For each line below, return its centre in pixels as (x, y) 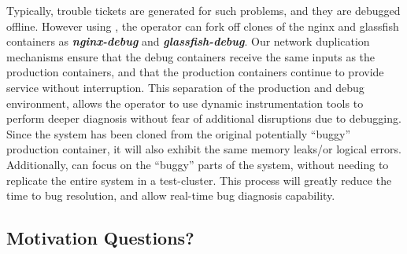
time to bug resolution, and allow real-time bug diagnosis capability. (171, 195)
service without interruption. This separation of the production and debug (185, 87)
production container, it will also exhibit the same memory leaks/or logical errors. (204, 149)
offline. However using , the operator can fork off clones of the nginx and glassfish (203, 26)
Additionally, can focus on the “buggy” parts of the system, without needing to (198, 164)
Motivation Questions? (100, 238)
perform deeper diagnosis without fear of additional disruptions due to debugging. (204, 118)
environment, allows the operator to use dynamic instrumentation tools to (185, 103)
